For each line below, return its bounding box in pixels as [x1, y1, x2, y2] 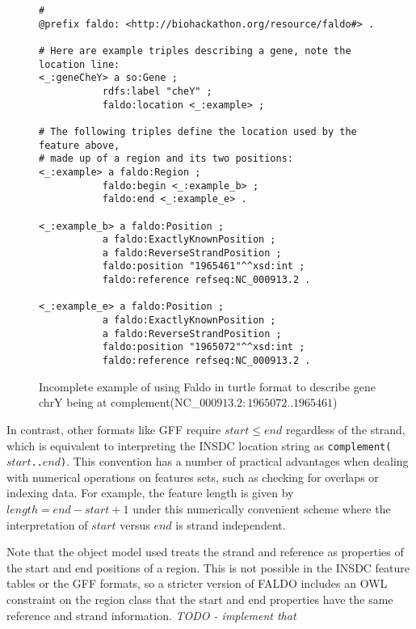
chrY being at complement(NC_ [39, 394, 200, 411]
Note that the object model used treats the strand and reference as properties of [6, 543, 404, 560]
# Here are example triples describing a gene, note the [39, 44, 351, 57]
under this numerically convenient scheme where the [132, 500, 391, 517]
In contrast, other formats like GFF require [6, 420, 221, 437]
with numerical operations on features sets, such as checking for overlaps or [6, 468, 379, 485]
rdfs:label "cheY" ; [102, 85, 212, 97]
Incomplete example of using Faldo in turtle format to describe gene [39, 378, 376, 395]
